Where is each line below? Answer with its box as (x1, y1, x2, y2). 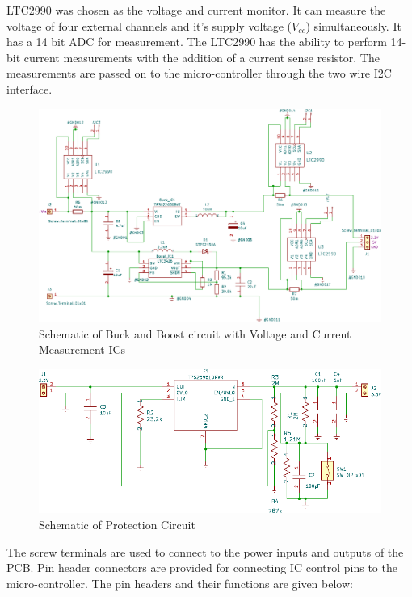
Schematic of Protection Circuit (39, 516, 195, 533)
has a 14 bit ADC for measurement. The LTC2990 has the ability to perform (6, 33, 387, 50)
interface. (6, 80, 53, 97)
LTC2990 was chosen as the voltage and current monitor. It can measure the (6, 2, 386, 18)
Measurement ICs (39, 341, 126, 358)
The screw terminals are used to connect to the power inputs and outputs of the (6, 543, 404, 560)
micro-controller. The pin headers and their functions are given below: (6, 574, 353, 591)
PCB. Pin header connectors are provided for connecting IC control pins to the (6, 559, 397, 576)
